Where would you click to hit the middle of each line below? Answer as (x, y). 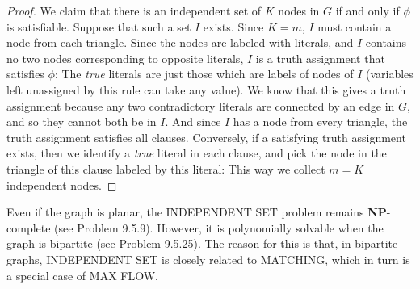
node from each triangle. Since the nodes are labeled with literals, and (180, 42)
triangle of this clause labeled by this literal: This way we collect (166, 168)
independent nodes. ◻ (62, 184)
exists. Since (233, 26)
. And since (193, 121)
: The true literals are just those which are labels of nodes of (204, 74)
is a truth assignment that (320, 58)
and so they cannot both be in (82, 121)
